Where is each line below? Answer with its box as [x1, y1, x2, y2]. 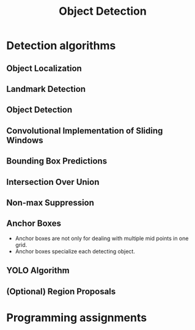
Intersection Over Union [6, 176, 100, 187]
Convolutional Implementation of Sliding [6, 126, 163, 136]
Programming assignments [6, 310, 147, 324]
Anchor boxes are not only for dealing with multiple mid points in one [15, 234, 189, 242]
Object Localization [6, 63, 83, 73]
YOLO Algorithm [6, 265, 70, 276]
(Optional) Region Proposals [6, 286, 116, 296]
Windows [6, 135, 43, 145]
